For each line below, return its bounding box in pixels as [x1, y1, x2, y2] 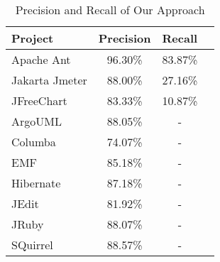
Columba [11, 133, 56, 150]
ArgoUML [11, 113, 62, 129]
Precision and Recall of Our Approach [15, 1, 205, 18]
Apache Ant [11, 51, 71, 67]
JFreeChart [11, 92, 67, 109]
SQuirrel [11, 236, 53, 253]
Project [11, 30, 54, 46]
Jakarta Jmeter [11, 72, 87, 88]
